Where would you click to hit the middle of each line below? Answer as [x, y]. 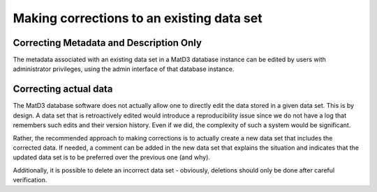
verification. [30, 180]
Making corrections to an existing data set [138, 18]
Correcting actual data [63, 89]
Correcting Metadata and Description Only [108, 43]
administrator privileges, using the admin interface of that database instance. [124, 69]
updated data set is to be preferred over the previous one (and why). [112, 157]
